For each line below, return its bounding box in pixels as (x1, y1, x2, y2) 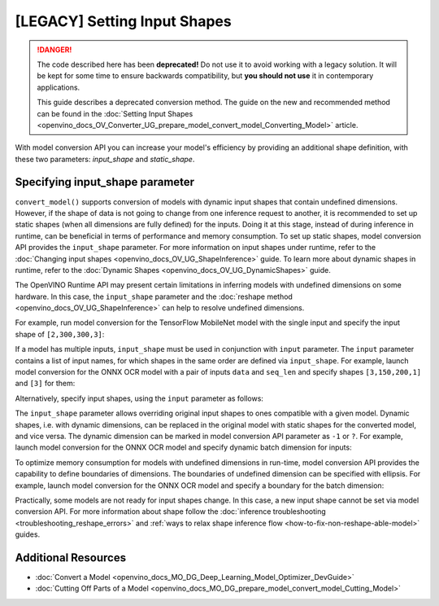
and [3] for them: (15, 379, 76, 389)
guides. (15, 529, 41, 539)
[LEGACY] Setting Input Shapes (15, 12, 232, 30)
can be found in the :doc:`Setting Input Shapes (37, 108, 193, 118)
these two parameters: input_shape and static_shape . (15, 154, 195, 164)
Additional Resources (15, 551, 126, 564)
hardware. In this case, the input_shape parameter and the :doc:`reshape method (15, 292, 293, 301)
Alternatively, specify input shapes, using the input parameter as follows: (15, 393, 264, 403)
